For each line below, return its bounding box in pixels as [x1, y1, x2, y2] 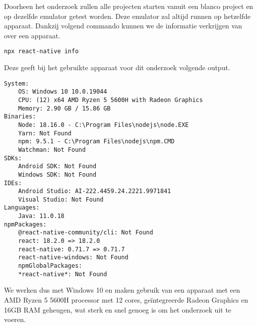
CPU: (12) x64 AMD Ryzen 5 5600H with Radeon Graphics [18, 96, 203, 104]
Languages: [4, 204, 40, 212]
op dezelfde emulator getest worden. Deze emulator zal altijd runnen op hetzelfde [4, 10, 251, 21]
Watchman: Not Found [18, 146, 86, 153]
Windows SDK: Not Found [18, 171, 97, 178]
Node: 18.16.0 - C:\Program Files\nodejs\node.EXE [18, 121, 189, 128]
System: [4, 80, 29, 87]
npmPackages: [4, 220, 47, 228]
